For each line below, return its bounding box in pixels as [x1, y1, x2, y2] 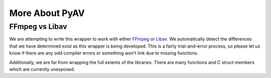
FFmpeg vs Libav [9, 22, 67, 31]
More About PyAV [9, 7, 85, 18]
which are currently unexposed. [9, 66, 75, 72]
